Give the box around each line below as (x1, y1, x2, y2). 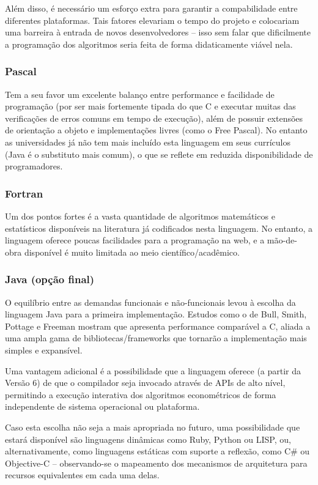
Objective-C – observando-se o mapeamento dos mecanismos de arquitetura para (5, 456, 308, 469)
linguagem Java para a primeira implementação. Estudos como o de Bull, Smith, (5, 308, 307, 320)
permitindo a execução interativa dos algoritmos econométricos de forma (5, 388, 276, 401)
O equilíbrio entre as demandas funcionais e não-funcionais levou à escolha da (5, 295, 296, 308)
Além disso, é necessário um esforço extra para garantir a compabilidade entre (5, 2, 298, 14)
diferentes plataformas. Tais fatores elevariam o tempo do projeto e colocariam (5, 13, 300, 26)
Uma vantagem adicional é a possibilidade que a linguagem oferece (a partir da (5, 364, 301, 377)
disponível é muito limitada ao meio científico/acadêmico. (24, 245, 240, 258)
